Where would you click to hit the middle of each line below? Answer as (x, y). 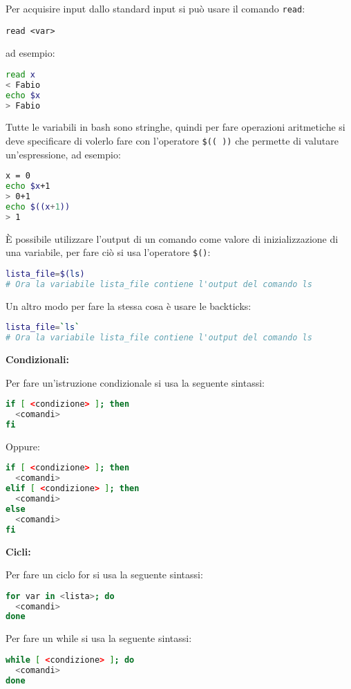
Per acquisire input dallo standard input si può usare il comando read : (155, 8)
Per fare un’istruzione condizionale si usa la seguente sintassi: (135, 382)
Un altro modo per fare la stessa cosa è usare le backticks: (129, 305)
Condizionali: (37, 359)
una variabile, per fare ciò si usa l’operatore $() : (108, 252)
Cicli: (18, 551)
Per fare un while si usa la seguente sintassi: (99, 638)
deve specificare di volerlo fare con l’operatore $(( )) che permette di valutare (172, 140)
